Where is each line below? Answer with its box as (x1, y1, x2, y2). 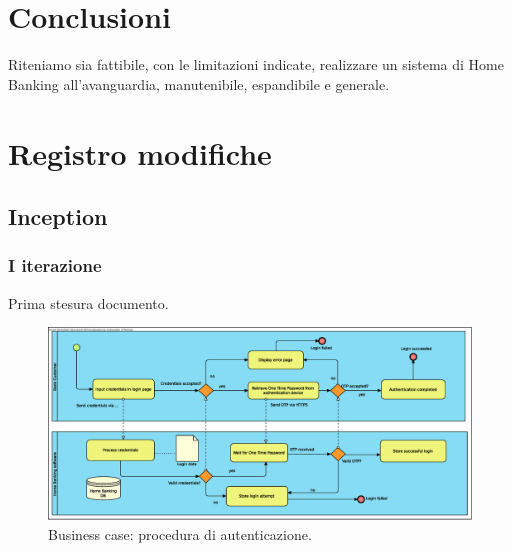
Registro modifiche (8, 132, 272, 173)
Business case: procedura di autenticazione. (48, 523, 312, 544)
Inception (8, 201, 108, 232)
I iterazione (8, 253, 102, 278)
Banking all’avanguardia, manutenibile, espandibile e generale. (8, 73, 390, 94)
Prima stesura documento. (8, 292, 169, 313)
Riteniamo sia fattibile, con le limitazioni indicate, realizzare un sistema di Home (8, 54, 504, 75)
